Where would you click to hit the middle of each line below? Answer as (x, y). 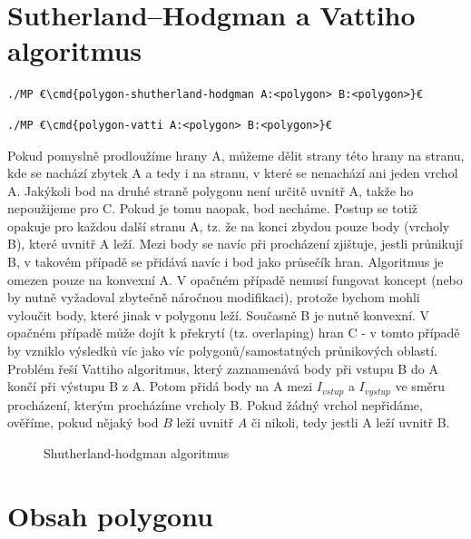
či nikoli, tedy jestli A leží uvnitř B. (350, 422)
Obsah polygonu (110, 515)
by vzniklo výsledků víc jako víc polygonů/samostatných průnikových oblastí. (223, 351)
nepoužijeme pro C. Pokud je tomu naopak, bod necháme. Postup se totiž (213, 208)
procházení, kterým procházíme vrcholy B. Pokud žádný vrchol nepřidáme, (215, 404)
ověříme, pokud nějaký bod (83, 422)
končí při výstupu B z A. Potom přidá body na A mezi (160, 386)
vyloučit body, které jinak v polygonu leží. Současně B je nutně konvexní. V (219, 314)
